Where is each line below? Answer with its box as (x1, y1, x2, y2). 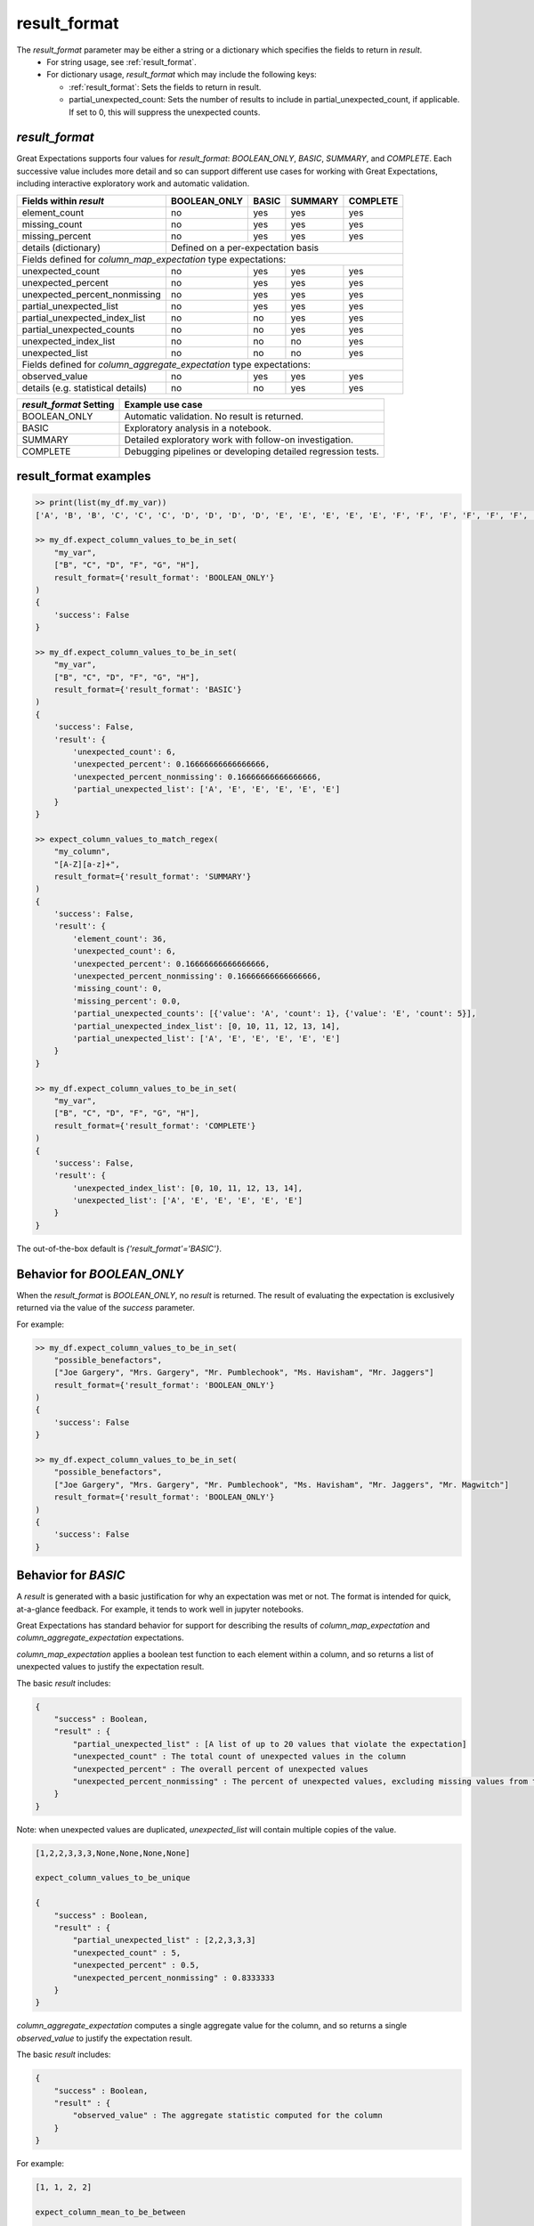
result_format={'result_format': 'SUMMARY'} (53, 871, 252, 881)
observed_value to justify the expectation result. (16, 2033, 193, 2043)
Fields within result (21, 194, 104, 207)
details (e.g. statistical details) (21, 381, 147, 394)
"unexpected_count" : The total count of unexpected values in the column (72, 1751, 407, 1762)
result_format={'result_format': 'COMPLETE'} (53, 1120, 256, 1131)
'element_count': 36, (72, 933, 167, 944)
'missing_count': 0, (72, 984, 163, 994)
